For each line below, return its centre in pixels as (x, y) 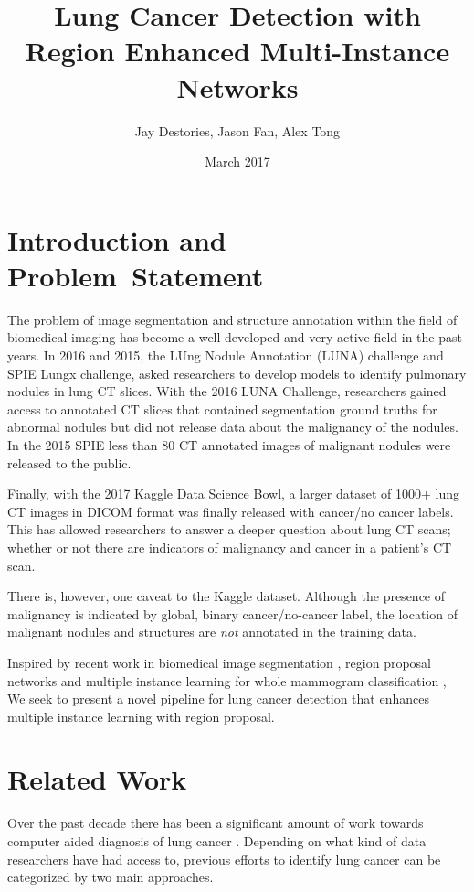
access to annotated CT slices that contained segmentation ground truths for (222, 408)
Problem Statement (136, 275)
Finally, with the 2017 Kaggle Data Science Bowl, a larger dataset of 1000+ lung (234, 494)
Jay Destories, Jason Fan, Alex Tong (237, 130)
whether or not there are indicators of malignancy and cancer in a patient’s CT (230, 547)
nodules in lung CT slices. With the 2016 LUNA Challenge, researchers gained (227, 391)
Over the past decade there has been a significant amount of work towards (216, 823)
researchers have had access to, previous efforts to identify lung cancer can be (224, 859)
